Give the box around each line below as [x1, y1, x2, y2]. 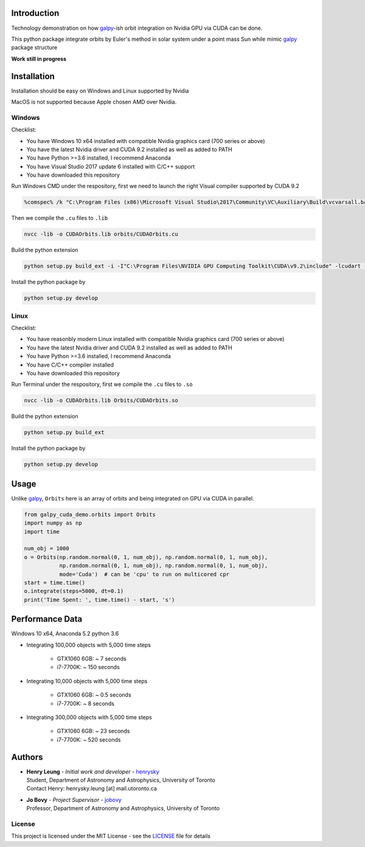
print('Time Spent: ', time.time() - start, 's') [24, 596, 175, 603]
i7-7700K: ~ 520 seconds [57, 736, 121, 743]
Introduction [11, 8, 60, 18]
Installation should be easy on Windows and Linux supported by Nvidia [11, 87, 189, 94]
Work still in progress [11, 55, 67, 62]
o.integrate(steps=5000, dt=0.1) [24, 588, 124, 595]
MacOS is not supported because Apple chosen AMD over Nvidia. [11, 98, 177, 105]
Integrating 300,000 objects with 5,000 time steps [26, 713, 152, 721]
